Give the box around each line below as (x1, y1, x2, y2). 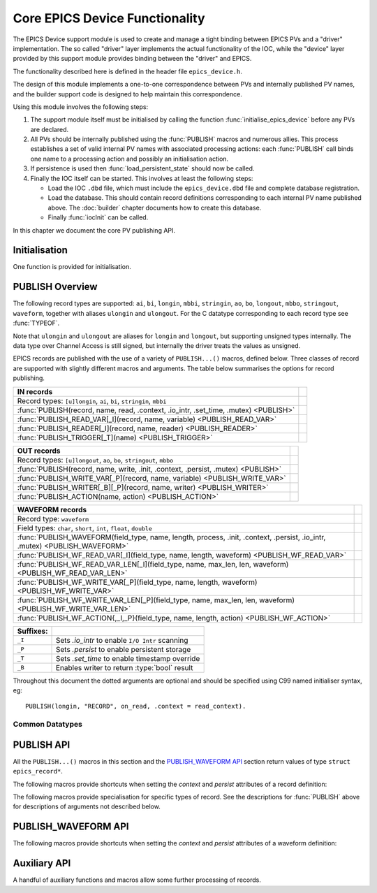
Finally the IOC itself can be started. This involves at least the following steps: (30, 174, 253, 182)
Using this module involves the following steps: (13, 102, 149, 111)
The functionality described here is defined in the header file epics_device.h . (13, 67, 242, 75)
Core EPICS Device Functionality (13, 10, 205, 26)
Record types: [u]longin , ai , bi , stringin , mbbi (17, 395, 167, 405)
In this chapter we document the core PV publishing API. (13, 226, 176, 234)
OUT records (17, 446, 61, 456)
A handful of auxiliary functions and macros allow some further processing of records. (13, 876, 261, 884)
